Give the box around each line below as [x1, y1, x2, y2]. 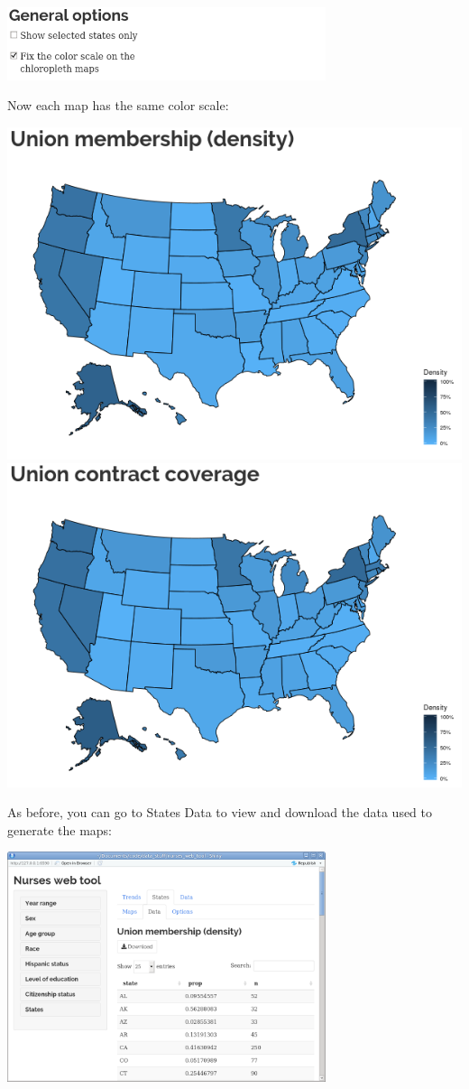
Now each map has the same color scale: [7, 96, 229, 115]
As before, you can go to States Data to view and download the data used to [7, 803, 433, 822]
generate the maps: [7, 820, 112, 839]
